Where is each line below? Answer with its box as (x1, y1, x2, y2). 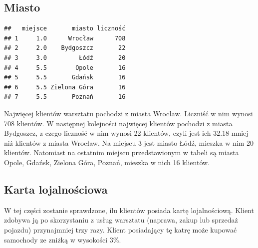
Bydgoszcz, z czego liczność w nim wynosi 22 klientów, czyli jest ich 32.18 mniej (4, 128, 249, 138)
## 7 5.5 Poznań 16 (4, 93, 126, 101)
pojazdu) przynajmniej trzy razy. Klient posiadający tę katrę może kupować (4, 224, 237, 235)
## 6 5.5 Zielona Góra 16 (4, 83, 126, 91)
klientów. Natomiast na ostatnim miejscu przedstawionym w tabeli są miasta (4, 147, 239, 158)
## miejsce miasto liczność (4, 25, 126, 32)
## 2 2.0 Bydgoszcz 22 (4, 44, 126, 52)
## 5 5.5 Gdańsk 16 (4, 74, 126, 81)
